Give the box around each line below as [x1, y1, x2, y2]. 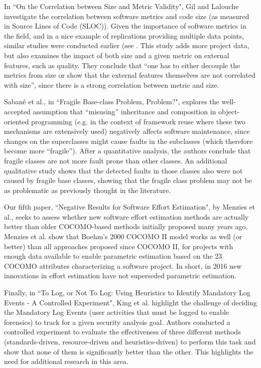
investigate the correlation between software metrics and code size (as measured [4, 11, 249, 21]
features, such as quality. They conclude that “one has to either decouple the [4, 60, 240, 70]
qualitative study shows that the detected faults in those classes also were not [4, 165, 243, 175]
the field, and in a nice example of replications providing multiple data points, [4, 30, 244, 41]
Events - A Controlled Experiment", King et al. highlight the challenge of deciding [4, 297, 257, 307]
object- [218, 106, 240, 116]
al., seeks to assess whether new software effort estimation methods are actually [4, 211, 249, 222]
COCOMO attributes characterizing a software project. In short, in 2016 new [4, 260, 242, 271]
